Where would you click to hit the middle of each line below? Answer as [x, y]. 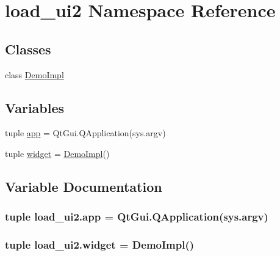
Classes [28, 49]
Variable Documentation [84, 186]
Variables [35, 107]
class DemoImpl [34, 74]
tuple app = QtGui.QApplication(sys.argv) [85, 133]
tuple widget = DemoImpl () [57, 153]
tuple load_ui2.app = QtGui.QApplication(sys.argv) [137, 217]
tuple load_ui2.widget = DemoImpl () [100, 245]
